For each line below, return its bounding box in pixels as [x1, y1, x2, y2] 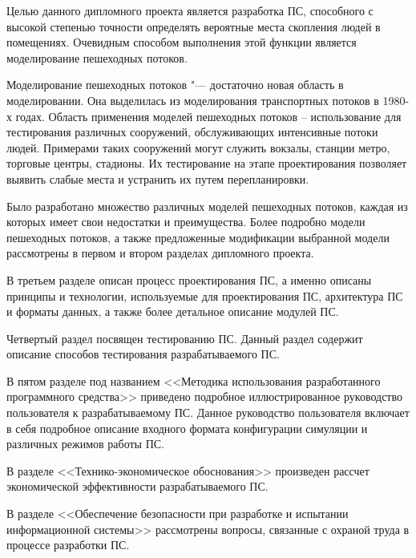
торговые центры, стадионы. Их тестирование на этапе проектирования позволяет [6, 155, 407, 172]
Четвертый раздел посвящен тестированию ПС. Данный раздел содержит [6, 330, 363, 346]
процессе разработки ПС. [6, 536, 130, 553]
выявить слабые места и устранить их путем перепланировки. [6, 170, 309, 187]
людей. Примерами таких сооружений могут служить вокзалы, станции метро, [6, 139, 390, 156]
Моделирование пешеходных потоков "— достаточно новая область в [6, 76, 344, 93]
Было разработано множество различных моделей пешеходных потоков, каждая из [6, 197, 408, 214]
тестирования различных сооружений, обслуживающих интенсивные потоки [6, 123, 378, 140]
